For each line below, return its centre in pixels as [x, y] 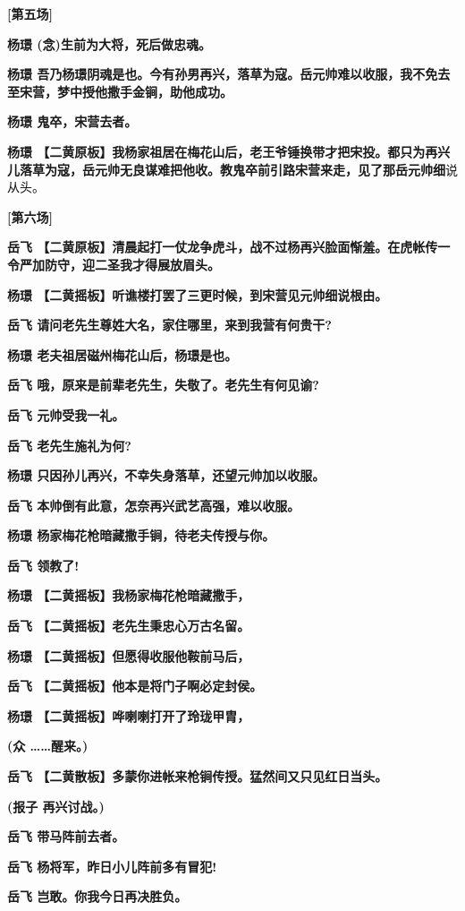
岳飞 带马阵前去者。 [66, 836]
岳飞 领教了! [43, 565]
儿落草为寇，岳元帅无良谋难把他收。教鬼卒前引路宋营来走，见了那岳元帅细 [226, 169]
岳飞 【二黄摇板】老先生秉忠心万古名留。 [129, 626]
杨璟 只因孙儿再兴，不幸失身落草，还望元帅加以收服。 [166, 475]
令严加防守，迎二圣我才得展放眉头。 [114, 264]
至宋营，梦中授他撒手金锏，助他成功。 [120, 91]
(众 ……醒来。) [48, 746]
